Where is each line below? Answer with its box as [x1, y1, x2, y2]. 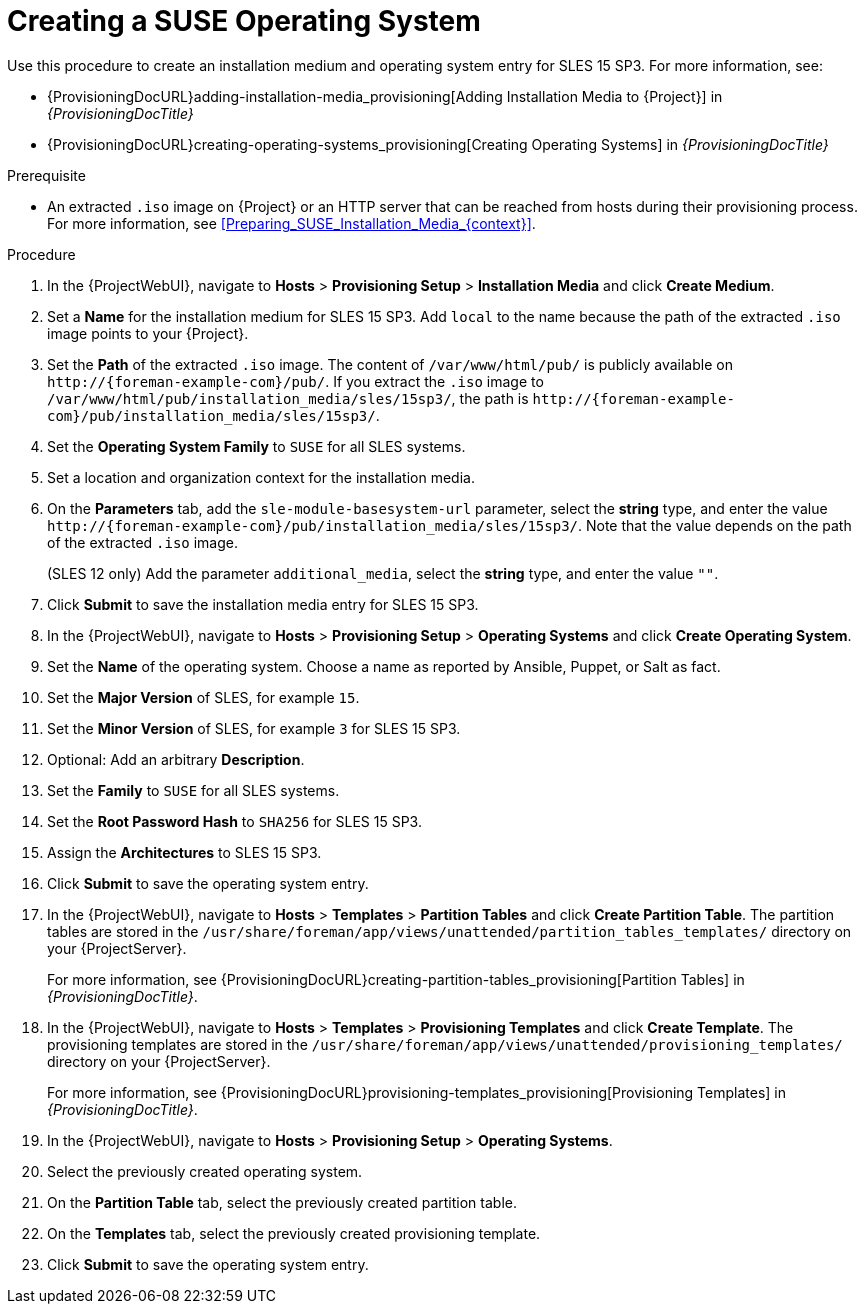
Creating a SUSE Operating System [7, 4, 481, 38]
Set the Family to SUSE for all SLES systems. [47, 781, 340, 799]
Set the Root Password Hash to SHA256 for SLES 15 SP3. [47, 812, 422, 830]
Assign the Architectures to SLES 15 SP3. [47, 843, 322, 861]
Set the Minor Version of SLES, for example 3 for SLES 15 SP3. [47, 719, 461, 737]
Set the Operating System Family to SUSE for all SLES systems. [47, 437, 466, 455]
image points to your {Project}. [47, 324, 249, 342]
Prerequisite [7, 166, 86, 184]
